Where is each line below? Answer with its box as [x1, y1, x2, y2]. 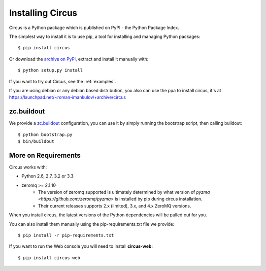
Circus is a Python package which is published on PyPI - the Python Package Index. [9, 25, 179, 31]
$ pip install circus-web [18, 255, 81, 261]
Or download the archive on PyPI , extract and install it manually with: [9, 56, 149, 62]
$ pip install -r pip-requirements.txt [18, 233, 114, 238]
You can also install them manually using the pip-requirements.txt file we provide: [9, 221, 175, 227]
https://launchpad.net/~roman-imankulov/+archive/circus [9, 94, 126, 101]
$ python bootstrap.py [18, 132, 73, 137]
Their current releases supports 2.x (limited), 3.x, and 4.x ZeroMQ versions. [38, 203, 192, 209]
